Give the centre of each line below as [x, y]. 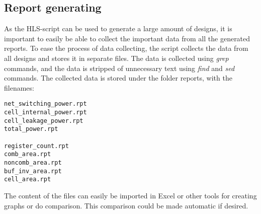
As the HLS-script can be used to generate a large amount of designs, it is [118, 28]
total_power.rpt [31, 129]
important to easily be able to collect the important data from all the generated [127, 38]
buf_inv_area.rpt [33, 171]
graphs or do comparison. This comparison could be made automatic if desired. [126, 205]
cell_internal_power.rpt [46, 113]
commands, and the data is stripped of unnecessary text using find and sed [119, 68]
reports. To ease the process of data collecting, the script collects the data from [126, 48]
